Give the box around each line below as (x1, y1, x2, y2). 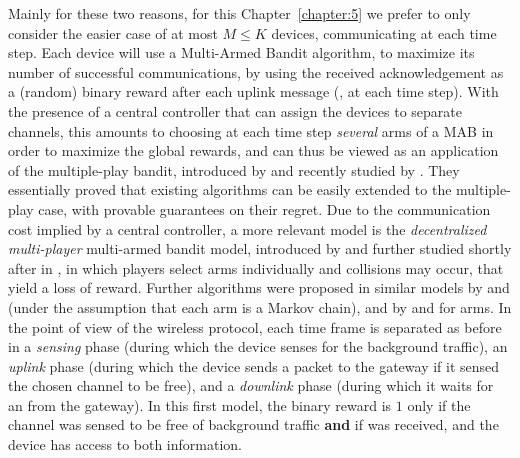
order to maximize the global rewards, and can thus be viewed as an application (8, 140, 499, 161)
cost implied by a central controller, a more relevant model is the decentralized (8, 218, 487, 239)
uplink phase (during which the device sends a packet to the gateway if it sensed (8, 355, 500, 376)
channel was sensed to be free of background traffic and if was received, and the (8, 414, 499, 435)
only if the (407, 394, 471, 415)
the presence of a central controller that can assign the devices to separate (8, 100, 462, 121)
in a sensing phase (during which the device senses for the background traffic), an (8, 336, 508, 357)
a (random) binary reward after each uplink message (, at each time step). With (8, 81, 499, 102)
